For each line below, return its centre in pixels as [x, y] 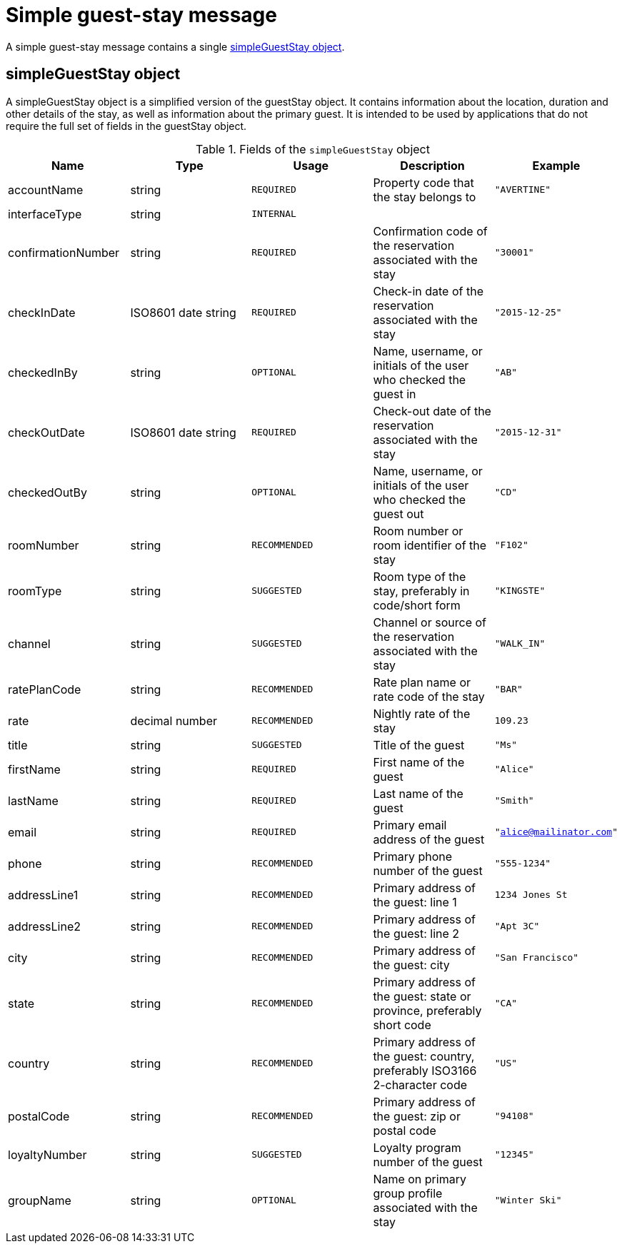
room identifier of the [430, 545]
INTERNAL [274, 214]
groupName [40, 1200]
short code [402, 1025]
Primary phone [413, 856]
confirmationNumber [64, 252]
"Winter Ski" [528, 1200]
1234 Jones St [531, 895]
